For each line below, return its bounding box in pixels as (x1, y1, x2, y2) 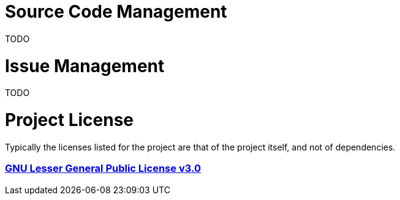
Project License (5, 109, 134, 130)
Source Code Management (5, 1, 227, 22)
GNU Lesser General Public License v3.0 (5, 162, 201, 175)
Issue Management (5, 55, 165, 76)
